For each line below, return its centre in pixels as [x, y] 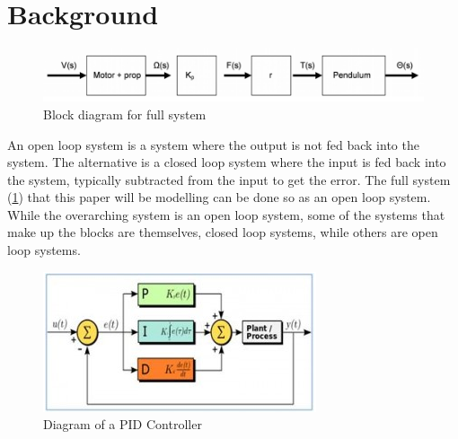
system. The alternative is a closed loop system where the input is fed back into [227, 162]
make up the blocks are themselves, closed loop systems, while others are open [223, 232]
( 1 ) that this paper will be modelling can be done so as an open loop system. [219, 197]
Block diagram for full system [125, 114]
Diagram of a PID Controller [123, 424]
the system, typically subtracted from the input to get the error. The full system [229, 179]
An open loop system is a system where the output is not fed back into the [213, 144]
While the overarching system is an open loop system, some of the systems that [226, 214]
